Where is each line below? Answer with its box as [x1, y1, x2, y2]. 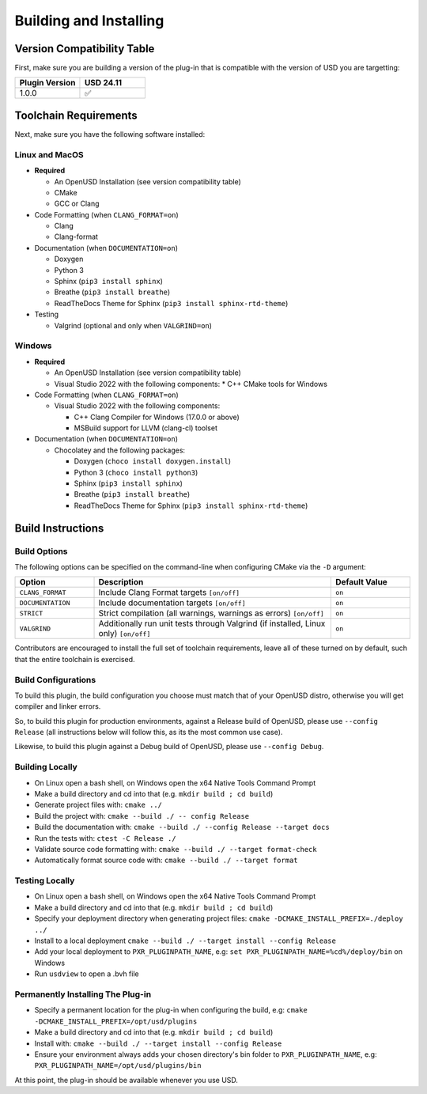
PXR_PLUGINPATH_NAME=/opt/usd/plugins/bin [34, 1061, 202, 1070]
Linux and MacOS [14, 149, 84, 160]
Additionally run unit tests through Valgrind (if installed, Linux [98, 618, 326, 629]
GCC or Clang [54, 199, 100, 209]
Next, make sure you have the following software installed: [14, 129, 206, 138]
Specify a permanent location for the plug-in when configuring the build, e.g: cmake [34, 1005, 308, 1015]
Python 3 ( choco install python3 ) [74, 468, 198, 477]
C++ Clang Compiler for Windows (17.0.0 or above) [74, 412, 240, 422]
